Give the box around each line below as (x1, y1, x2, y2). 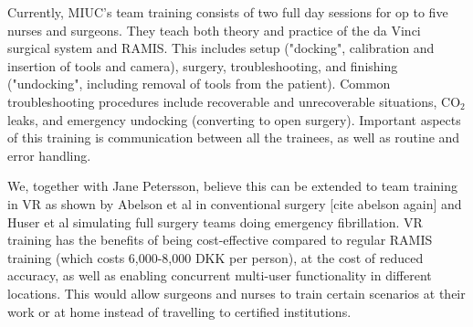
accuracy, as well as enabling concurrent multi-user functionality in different (7, 266, 432, 285)
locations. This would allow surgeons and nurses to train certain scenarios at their (7, 283, 466, 302)
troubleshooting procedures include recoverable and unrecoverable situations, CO (7, 91, 461, 111)
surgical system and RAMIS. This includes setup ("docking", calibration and (7, 38, 435, 58)
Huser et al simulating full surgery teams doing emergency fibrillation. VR (7, 212, 423, 231)
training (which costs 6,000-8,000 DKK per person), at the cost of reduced (7, 248, 424, 267)
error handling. (7, 145, 91, 164)
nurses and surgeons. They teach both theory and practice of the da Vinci (7, 20, 421, 39)
